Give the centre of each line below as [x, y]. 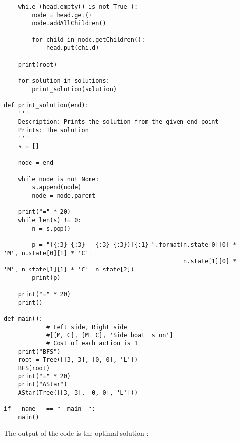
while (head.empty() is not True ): [78, 7]
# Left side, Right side [87, 327]
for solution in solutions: [64, 81]
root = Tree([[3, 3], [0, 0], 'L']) [78, 360]
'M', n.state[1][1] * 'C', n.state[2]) [69, 270]
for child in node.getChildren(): [89, 40]
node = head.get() [62, 15]
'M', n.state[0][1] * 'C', [48, 253]
